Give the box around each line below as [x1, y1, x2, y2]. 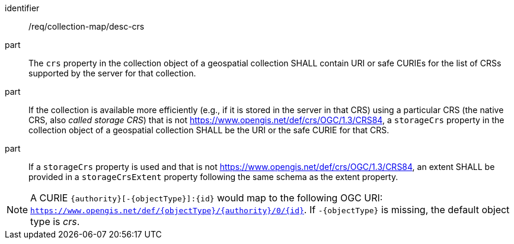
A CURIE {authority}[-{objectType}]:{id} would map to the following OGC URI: [30, 192, 383, 204]
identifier [5, 3, 40, 13]
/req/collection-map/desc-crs [28, 21, 145, 31]
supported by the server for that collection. [28, 68, 196, 78]
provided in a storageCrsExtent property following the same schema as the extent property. [28, 172, 398, 182]
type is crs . [30, 216, 80, 227]
